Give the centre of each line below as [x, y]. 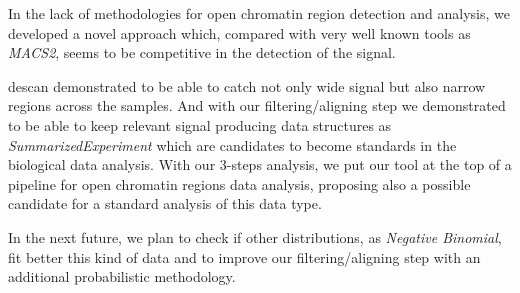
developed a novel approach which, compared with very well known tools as [239, 32]
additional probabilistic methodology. [122, 276]
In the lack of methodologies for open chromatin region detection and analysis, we [259, 13]
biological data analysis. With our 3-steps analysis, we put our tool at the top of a [260, 164]
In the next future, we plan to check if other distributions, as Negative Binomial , [255, 236]
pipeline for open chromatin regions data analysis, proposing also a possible [239, 183]
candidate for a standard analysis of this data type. [165, 203]
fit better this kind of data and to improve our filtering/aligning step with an [244, 256]
